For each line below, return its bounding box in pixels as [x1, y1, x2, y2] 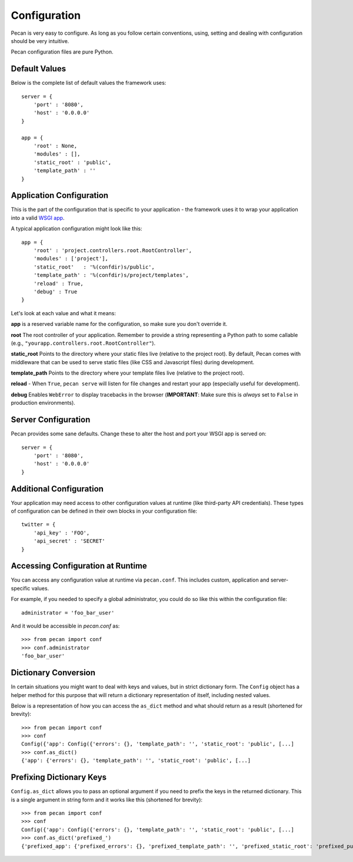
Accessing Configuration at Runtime [11, 561, 147, 571]
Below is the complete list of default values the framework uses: [11, 80, 166, 87]
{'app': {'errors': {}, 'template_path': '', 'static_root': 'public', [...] [21, 757, 251, 764]
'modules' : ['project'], [33, 255, 109, 262]
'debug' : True [33, 288, 78, 295]
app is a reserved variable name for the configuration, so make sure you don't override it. [11, 321, 228, 328]
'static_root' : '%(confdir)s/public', [33, 263, 155, 270]
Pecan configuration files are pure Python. [11, 48, 114, 55]
